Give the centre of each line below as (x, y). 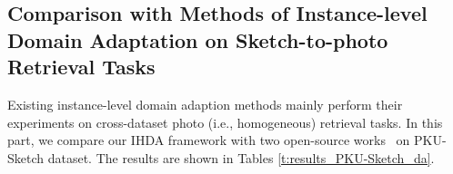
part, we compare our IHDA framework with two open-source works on (209, 140)
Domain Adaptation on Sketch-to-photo (198, 39)
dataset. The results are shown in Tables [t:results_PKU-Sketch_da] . (241, 157)
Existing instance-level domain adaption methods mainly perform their (205, 104)
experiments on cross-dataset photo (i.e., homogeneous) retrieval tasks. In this (225, 122)
